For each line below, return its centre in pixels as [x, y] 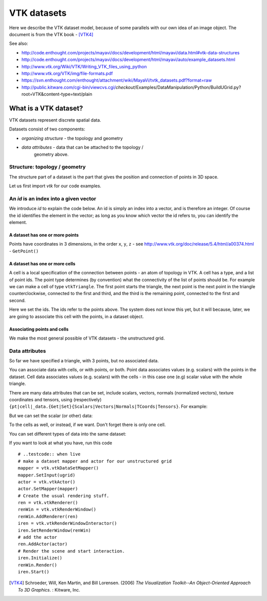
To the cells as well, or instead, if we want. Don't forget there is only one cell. [88, 425]
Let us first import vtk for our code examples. [55, 186]
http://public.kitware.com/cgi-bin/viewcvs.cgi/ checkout [78, 87]
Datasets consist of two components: [47, 129]
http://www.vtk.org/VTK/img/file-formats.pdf [67, 73]
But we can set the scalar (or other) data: [51, 416]
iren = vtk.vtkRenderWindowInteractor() [67, 523]
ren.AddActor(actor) [43, 544]
